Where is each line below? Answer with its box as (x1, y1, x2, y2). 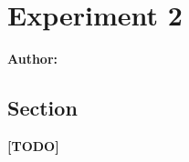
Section (7, 94, 78, 122)
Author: (7, 49, 58, 68)
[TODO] (7, 136, 59, 155)
